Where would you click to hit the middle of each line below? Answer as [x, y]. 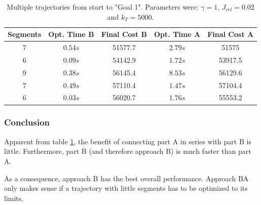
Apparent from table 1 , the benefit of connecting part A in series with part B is [128, 141]
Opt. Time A [177, 34]
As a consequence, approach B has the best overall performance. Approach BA [126, 178]
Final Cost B [124, 34]
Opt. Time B [71, 34]
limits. [14, 198]
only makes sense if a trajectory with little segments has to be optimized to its [126, 188]
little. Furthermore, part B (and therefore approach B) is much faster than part [128, 151]
